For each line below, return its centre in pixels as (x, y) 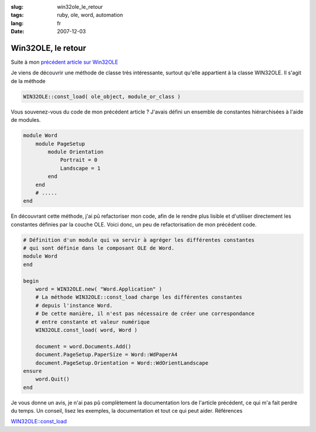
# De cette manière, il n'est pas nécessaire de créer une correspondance (145, 314)
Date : (18, 32)
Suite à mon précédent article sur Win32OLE (64, 62)
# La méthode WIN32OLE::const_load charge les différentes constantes (139, 297)
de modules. (26, 120)
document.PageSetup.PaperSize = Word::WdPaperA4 (107, 355)
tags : (17, 15)
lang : (17, 23)
